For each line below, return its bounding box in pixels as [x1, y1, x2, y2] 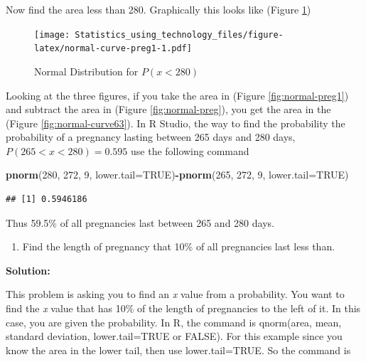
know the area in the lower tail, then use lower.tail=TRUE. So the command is [6, 342, 351, 357]
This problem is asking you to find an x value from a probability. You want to [6, 287, 345, 302]
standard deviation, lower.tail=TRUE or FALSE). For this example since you [6, 329, 343, 344]
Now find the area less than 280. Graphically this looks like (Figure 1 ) [6, 2, 311, 16]
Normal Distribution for [34, 63, 139, 78]
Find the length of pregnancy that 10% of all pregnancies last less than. [22, 239, 335, 254]
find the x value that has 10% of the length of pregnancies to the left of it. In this [6, 301, 361, 316]
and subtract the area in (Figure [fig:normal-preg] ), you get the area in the [6, 102, 331, 117]
